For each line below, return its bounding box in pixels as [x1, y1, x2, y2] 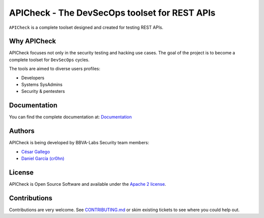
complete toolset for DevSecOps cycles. [9, 57, 90, 63]
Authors [9, 127, 35, 135]
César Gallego [21, 149, 50, 154]
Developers [21, 75, 44, 81]
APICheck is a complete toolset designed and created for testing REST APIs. [9, 24, 164, 30]
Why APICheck [9, 37, 56, 45]
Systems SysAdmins [21, 82, 63, 87]
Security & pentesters [21, 88, 66, 94]
